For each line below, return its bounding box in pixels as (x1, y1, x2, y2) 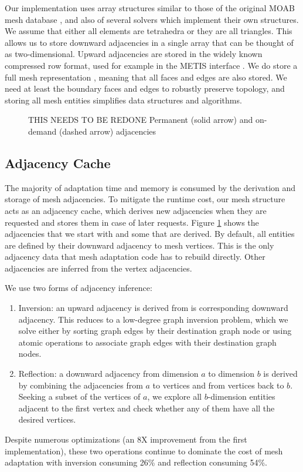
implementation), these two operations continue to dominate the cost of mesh (5, 444, 283, 457)
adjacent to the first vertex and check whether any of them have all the (18, 401, 275, 414)
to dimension (208, 367, 254, 380)
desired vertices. (18, 413, 76, 426)
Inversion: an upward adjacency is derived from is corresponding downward (18, 302, 288, 314)
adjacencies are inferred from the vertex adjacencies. (5, 262, 192, 274)
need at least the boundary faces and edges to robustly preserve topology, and (5, 82, 285, 95)
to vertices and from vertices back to (152, 379, 284, 391)
